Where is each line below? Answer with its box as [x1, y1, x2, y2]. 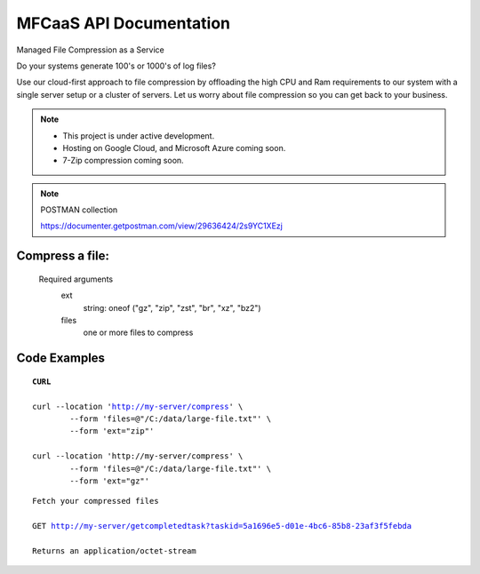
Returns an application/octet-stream [32, 546, 197, 555]
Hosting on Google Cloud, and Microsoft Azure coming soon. [62, 142, 286, 153]
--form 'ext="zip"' [69, 427, 155, 436]
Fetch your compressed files [32, 496, 159, 506]
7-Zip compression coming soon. [62, 155, 184, 166]
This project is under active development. [62, 130, 215, 141]
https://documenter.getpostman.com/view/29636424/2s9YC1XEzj [40, 220, 284, 231]
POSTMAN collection [40, 204, 118, 215]
